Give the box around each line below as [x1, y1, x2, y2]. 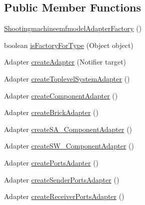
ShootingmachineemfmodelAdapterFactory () [4, 23, 142, 33]
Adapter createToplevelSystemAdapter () [4, 73, 130, 83]
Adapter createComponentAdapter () [4, 90, 118, 100]
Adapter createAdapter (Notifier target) [4, 56, 126, 67]
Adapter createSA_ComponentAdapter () [4, 123, 132, 134]
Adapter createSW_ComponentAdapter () [4, 140, 134, 151]
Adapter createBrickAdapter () [4, 107, 98, 117]
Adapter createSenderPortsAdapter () [4, 174, 119, 184]
